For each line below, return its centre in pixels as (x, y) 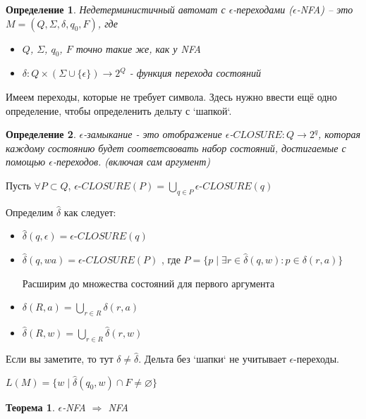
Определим (30, 212)
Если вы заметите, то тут (60, 358)
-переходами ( (263, 9)
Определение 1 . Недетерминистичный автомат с (116, 9)
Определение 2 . (41, 134)
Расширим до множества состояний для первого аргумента (148, 283)
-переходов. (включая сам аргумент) (132, 162)
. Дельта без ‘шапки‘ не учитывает (212, 358)
